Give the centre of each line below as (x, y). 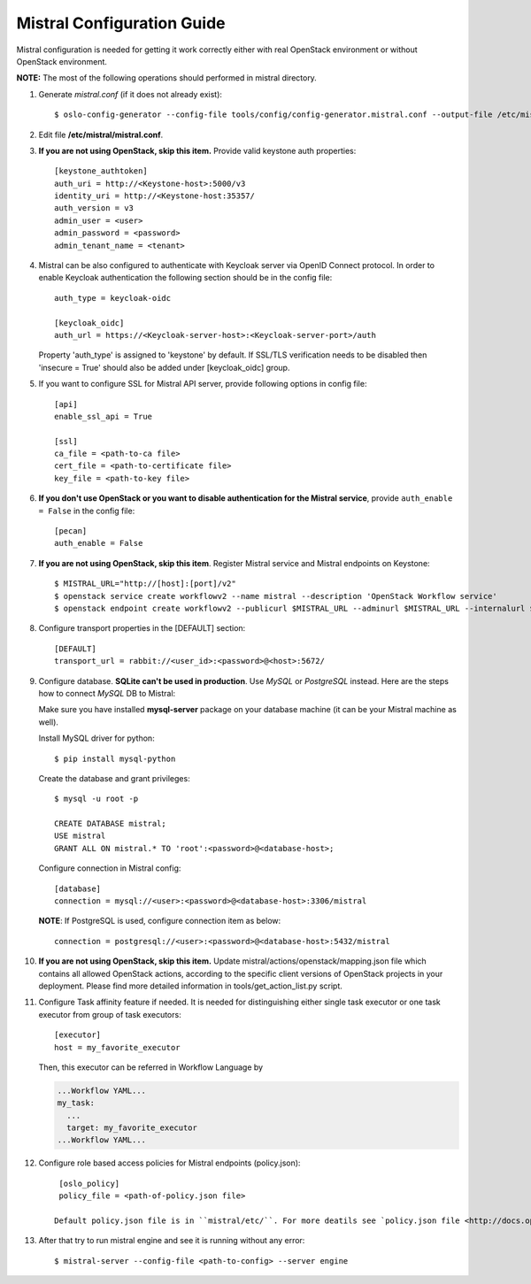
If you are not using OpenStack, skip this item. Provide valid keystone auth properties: (197, 150)
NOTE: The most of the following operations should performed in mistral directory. (167, 78)
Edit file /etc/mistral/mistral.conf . (101, 135)
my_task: (76, 1103)
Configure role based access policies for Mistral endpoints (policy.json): (169, 1163)
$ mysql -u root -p (96, 799)
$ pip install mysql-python (115, 758)
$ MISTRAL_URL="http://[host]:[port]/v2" (145, 584)
